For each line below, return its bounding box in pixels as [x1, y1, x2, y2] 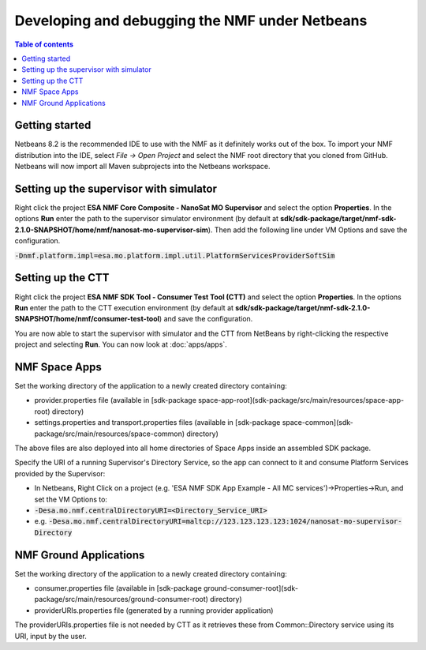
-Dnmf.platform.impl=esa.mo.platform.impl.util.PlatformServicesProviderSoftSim [14, 251, 335, 260]
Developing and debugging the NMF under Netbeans [14, 12, 368, 29]
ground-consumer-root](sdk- [204, 584, 299, 593]
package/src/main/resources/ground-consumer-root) [34, 595, 209, 604]
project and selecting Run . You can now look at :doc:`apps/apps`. [14, 340, 228, 349]
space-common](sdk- [282, 418, 354, 427]
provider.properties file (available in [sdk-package [34, 396, 197, 405]
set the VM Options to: [34, 494, 108, 504]
